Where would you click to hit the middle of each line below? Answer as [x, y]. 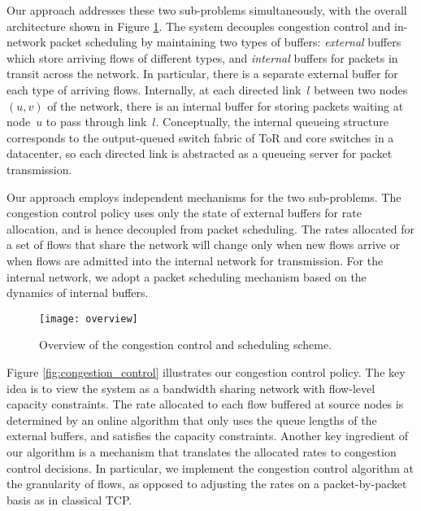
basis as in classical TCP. [69, 499]
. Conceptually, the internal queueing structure [272, 122]
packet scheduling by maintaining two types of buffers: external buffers [226, 42]
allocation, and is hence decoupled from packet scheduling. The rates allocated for [211, 228]
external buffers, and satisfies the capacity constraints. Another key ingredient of [208, 436]
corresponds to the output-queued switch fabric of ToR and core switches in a [200, 137]
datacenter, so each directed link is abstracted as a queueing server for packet [200, 153]
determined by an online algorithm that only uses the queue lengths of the [192, 419]
